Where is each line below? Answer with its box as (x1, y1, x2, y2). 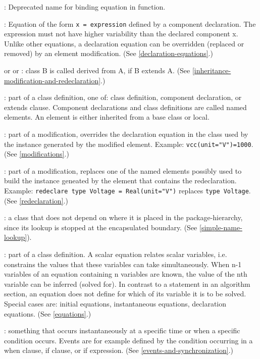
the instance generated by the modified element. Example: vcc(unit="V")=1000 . (4, 138, 253, 149)
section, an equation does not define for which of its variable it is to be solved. (4, 288, 246, 299)
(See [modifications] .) (4, 148, 69, 159)
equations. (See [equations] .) (4, 308, 91, 319)
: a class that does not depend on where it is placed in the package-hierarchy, (4, 212, 243, 223)
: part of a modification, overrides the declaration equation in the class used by (4, 129, 248, 139)
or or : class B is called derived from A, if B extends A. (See (4, 65, 190, 76)
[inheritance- (192, 65, 231, 76)
